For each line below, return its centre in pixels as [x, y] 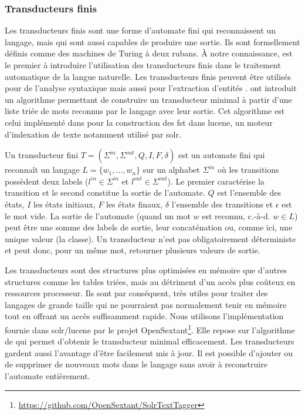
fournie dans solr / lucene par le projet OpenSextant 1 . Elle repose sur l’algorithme [150, 329]
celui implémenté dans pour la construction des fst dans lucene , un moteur [139, 122]
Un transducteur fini [42, 155]
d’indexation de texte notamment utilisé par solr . [93, 134]
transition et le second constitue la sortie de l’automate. [105, 193]
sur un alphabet [171, 170]
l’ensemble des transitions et [222, 204]
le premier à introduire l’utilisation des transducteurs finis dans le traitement [143, 65]
